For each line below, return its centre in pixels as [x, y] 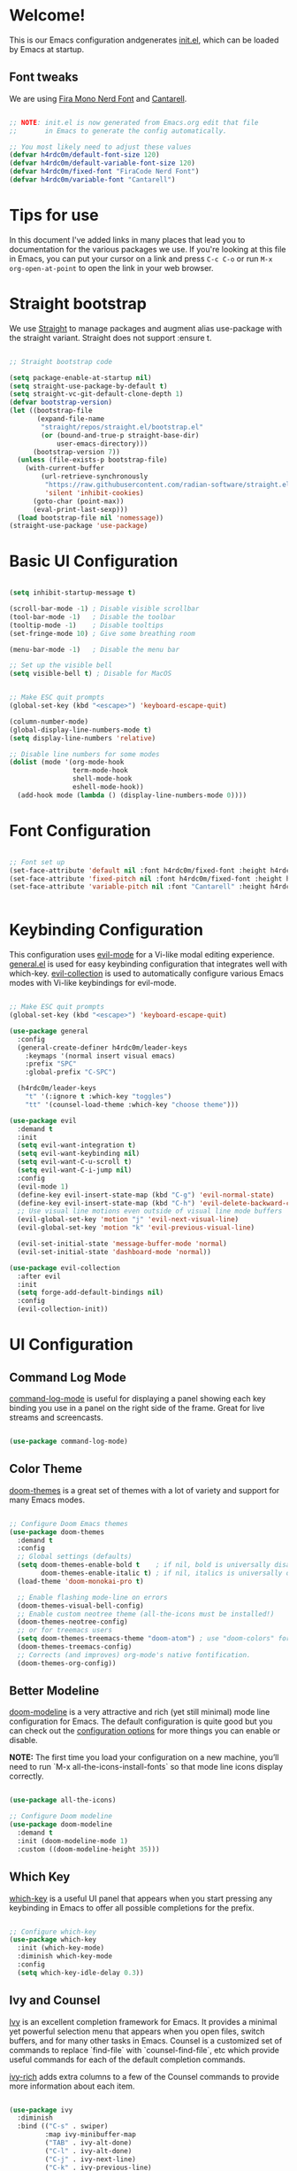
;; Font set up [37, 862]
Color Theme [46, 1469]
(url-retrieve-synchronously [95, 477]
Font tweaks [44, 78]
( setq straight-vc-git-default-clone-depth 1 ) [96, 394]
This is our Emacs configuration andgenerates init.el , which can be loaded [144, 40]
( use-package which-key [53, 1940]
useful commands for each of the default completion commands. [127, 2059]
